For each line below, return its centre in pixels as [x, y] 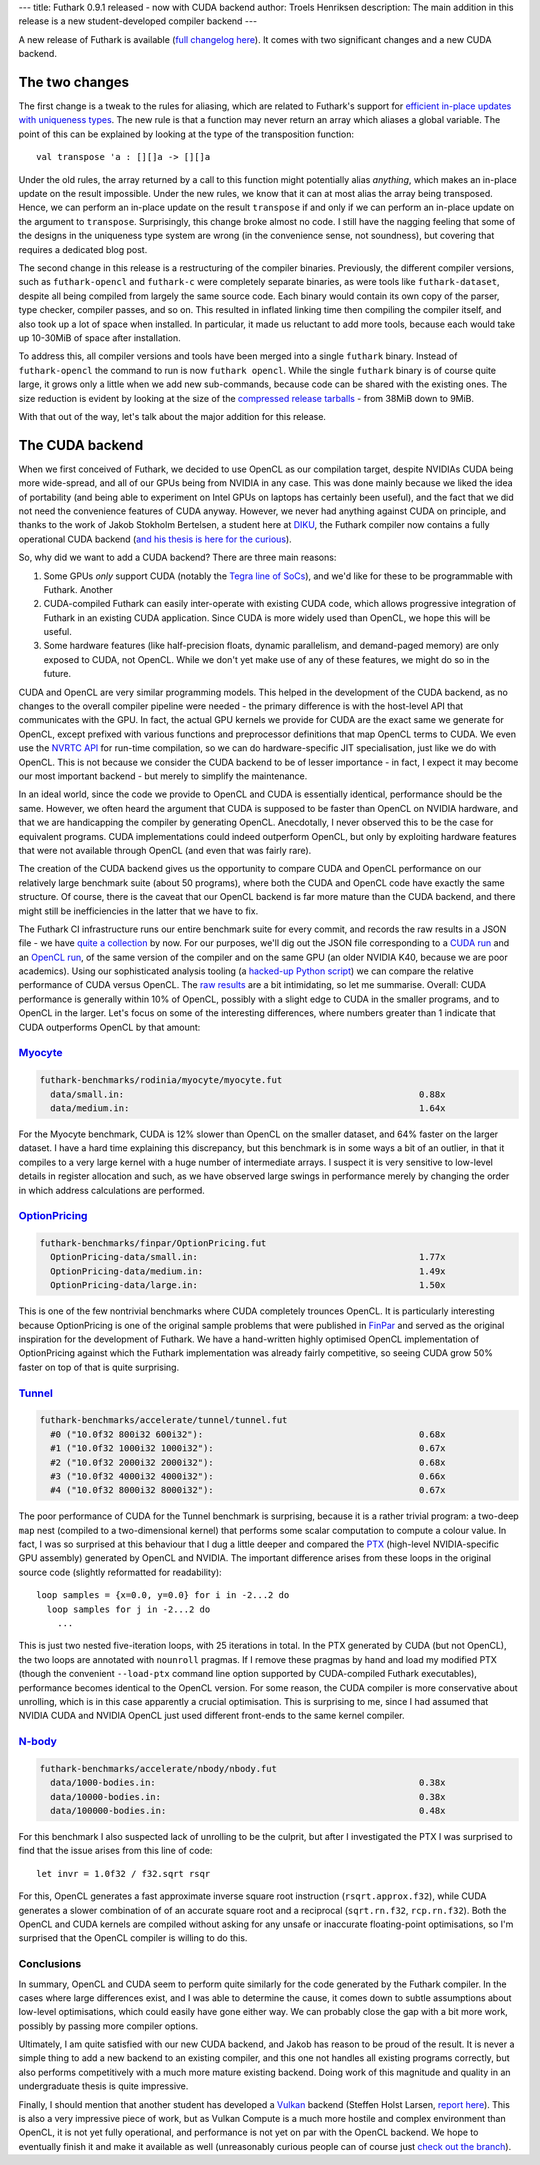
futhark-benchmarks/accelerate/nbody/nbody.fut [158, 1768]
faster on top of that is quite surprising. [99, 1367]
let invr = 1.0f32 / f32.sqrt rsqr [123, 1873]
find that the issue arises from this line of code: [115, 1851]
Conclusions [50, 1964]
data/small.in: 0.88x [248, 1094]
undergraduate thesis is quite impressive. [103, 2086]
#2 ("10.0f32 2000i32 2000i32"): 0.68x [248, 1462]
